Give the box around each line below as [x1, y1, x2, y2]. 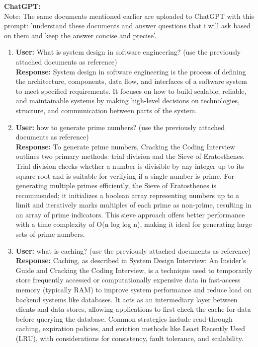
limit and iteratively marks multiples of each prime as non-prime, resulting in [15, 200, 252, 210]
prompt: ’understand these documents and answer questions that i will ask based [4, 20, 251, 31]
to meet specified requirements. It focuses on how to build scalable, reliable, [15, 85, 247, 96]
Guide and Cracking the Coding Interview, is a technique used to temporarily [15, 265, 253, 275]
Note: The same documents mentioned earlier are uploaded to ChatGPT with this [4, 10, 255, 21]
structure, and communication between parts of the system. [15, 105, 197, 115]
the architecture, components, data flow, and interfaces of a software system [15, 76, 248, 86]
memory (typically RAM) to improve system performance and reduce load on [15, 284, 252, 295]
